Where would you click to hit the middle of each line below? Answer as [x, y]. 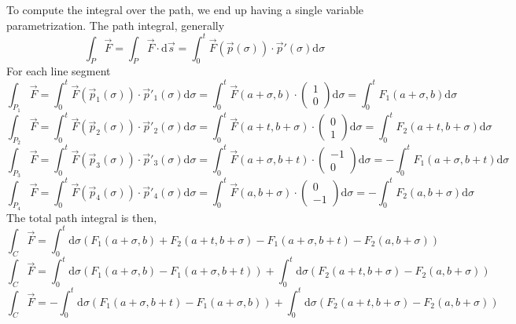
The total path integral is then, [82, 217]
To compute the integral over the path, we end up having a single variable [185, 9]
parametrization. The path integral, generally [116, 25]
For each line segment [59, 71]
